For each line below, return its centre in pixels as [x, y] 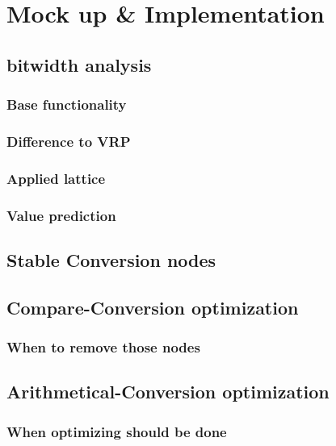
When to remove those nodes [103, 347]
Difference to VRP [69, 141]
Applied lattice [56, 178]
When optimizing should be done [117, 431]
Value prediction [61, 215]
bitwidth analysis [79, 64]
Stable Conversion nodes [111, 259]
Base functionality [67, 104]
